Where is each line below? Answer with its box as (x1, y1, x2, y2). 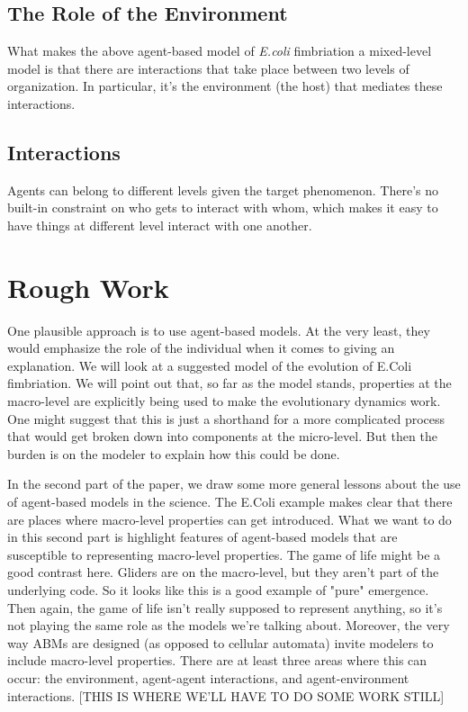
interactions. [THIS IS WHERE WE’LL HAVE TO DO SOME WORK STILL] (7, 686, 445, 705)
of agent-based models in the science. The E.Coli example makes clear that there (7, 492, 453, 511)
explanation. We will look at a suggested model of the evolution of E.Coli (7, 356, 412, 374)
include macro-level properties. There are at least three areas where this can (7, 651, 427, 670)
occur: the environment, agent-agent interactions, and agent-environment (7, 668, 409, 687)
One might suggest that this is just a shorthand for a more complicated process (7, 409, 445, 428)
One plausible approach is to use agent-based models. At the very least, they (7, 320, 430, 339)
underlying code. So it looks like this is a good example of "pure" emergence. (7, 581, 429, 599)
